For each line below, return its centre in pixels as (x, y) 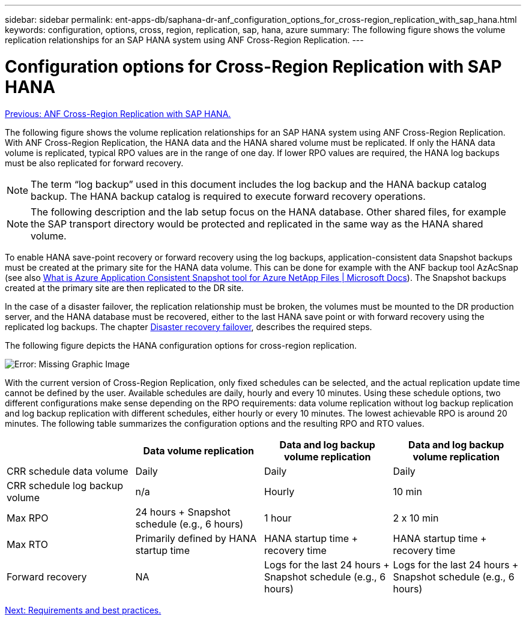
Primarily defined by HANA (196, 538)
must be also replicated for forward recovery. (94, 163)
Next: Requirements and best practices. (83, 610)
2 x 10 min (416, 518)
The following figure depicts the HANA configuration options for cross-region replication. (181, 345)
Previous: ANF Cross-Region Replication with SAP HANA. (118, 113)
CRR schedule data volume (68, 471)
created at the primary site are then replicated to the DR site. (124, 287)
